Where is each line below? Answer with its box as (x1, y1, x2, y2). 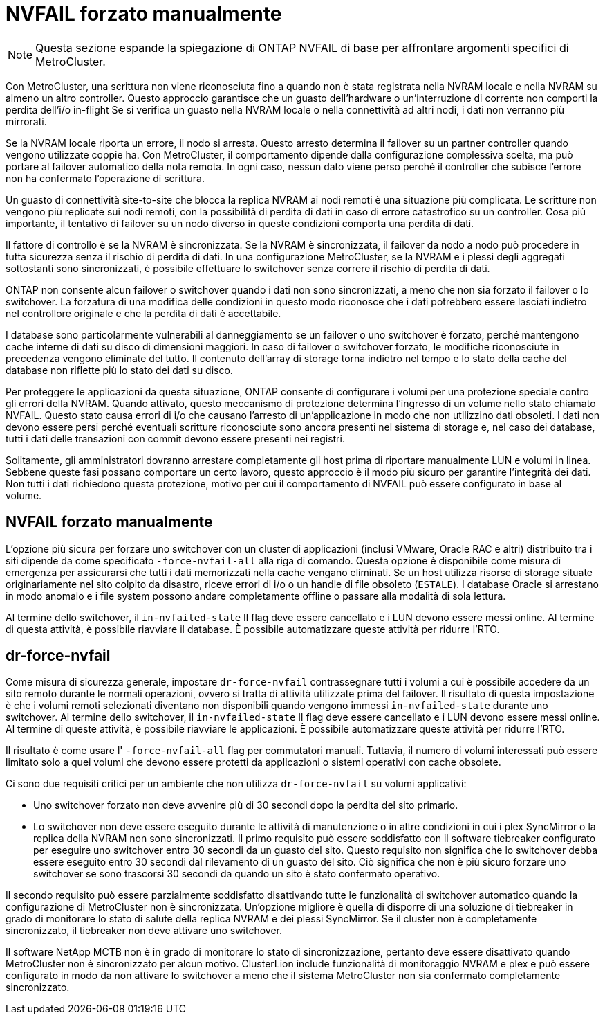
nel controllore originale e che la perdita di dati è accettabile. (6, 307, 281, 319)
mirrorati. (6, 115, 47, 127)
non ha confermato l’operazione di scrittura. (6, 172, 205, 184)
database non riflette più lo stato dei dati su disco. (6, 364, 233, 376)
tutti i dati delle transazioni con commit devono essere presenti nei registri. (6, 432, 345, 445)
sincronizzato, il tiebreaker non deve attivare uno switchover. (6, 924, 283, 937)
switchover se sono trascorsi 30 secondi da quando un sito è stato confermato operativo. (33, 868, 440, 880)
